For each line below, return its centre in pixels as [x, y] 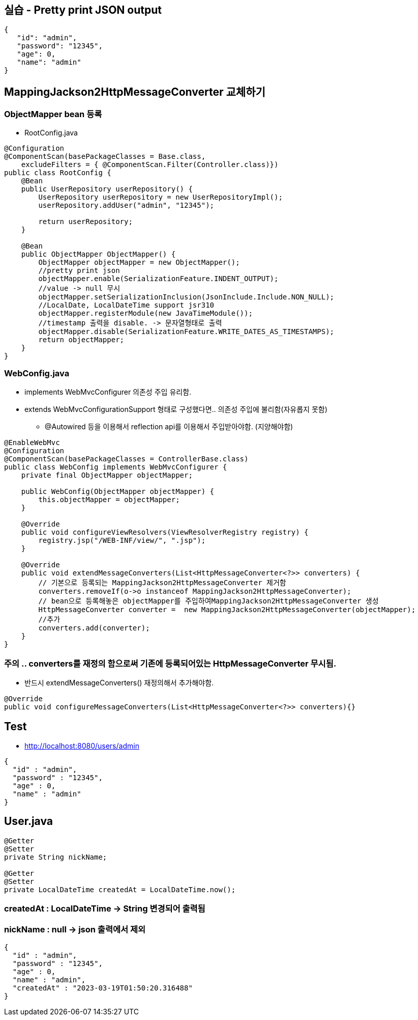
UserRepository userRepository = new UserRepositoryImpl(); [160, 197]
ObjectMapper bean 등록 [53, 114]
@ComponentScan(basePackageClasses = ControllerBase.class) [126, 459]
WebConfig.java [37, 374]
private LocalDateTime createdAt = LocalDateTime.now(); [120, 889]
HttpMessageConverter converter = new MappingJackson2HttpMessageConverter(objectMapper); [227, 610]
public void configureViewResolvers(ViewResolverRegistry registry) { [165, 532]
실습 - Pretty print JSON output [83, 10]
